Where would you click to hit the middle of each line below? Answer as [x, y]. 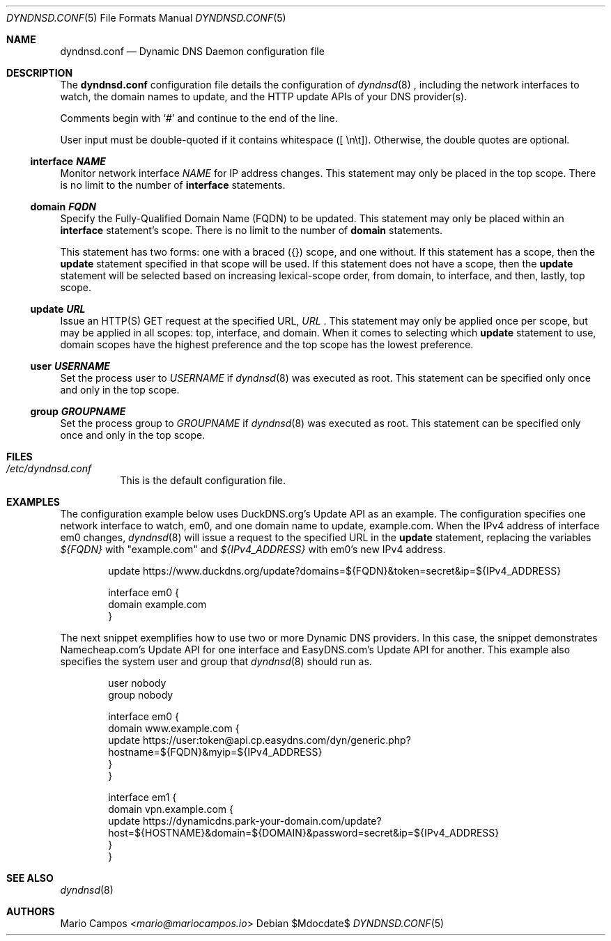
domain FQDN [63, 207]
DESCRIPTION [40, 73]
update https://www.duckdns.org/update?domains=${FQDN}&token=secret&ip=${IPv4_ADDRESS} [335, 571]
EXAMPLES [33, 502]
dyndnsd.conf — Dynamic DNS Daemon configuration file [192, 51]
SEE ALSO [30, 878]
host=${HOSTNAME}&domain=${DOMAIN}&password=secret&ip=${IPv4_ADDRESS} [304, 833]
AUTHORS [31, 911]
